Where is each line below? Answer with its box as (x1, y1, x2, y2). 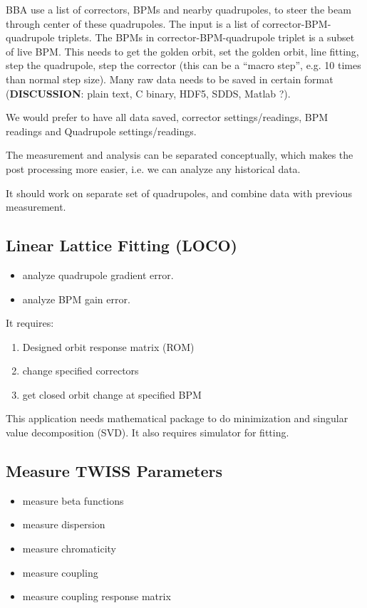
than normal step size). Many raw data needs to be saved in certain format (6, 71, 334, 86)
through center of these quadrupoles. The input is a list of (6, 16, 259, 31)
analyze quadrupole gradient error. (22, 267, 174, 282)
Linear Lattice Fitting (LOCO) (6, 234, 237, 256)
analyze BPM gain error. (22, 291, 130, 306)
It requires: (6, 315, 54, 330)
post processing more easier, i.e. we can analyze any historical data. (6, 161, 301, 176)
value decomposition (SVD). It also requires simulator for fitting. (6, 425, 289, 440)
